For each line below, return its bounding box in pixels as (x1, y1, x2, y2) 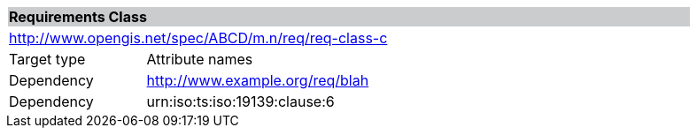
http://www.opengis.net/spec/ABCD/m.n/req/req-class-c (9, 29, 388, 47)
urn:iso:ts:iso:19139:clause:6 (146, 93, 335, 110)
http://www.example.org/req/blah (146, 71, 369, 89)
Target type (9, 50, 86, 68)
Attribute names (146, 50, 253, 68)
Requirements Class (9, 8, 147, 26)
